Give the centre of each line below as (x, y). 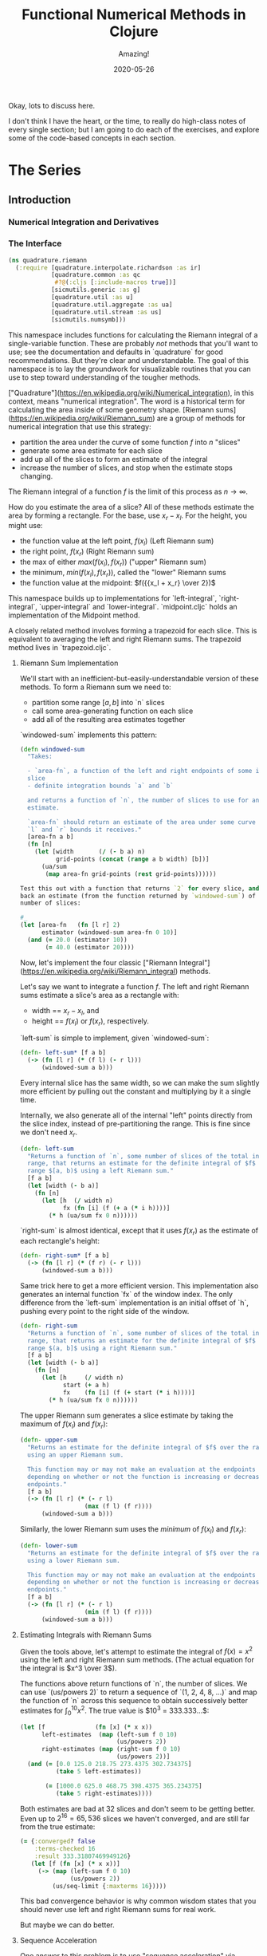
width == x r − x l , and (65, 1011)
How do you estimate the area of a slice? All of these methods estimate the (132, 507)
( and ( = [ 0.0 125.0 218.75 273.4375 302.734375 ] (110, 1765)
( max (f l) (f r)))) (118, 1506)
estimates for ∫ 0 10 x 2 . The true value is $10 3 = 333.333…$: (114, 1711)
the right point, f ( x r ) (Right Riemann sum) (87, 552)
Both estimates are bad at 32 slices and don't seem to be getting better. (137, 1808)
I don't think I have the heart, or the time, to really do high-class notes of (127, 120)
